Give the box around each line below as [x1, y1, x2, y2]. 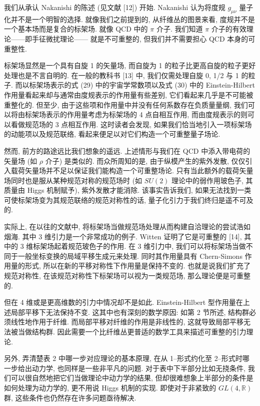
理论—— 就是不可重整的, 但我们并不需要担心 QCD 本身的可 [59, 33, 255, 44]
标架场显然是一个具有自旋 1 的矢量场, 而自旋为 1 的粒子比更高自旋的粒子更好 [4, 60, 256, 71]
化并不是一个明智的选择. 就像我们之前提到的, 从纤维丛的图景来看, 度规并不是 [4, 14, 255, 24]
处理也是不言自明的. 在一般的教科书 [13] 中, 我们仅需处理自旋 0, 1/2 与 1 [4, 70, 239, 80]
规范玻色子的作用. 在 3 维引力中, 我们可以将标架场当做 [68, 241, 246, 251]
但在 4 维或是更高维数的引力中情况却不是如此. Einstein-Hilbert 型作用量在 [4, 297, 243, 307]
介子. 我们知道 [156, 24, 203, 34]
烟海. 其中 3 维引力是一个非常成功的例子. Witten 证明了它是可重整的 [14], [4, 231, 242, 241]
